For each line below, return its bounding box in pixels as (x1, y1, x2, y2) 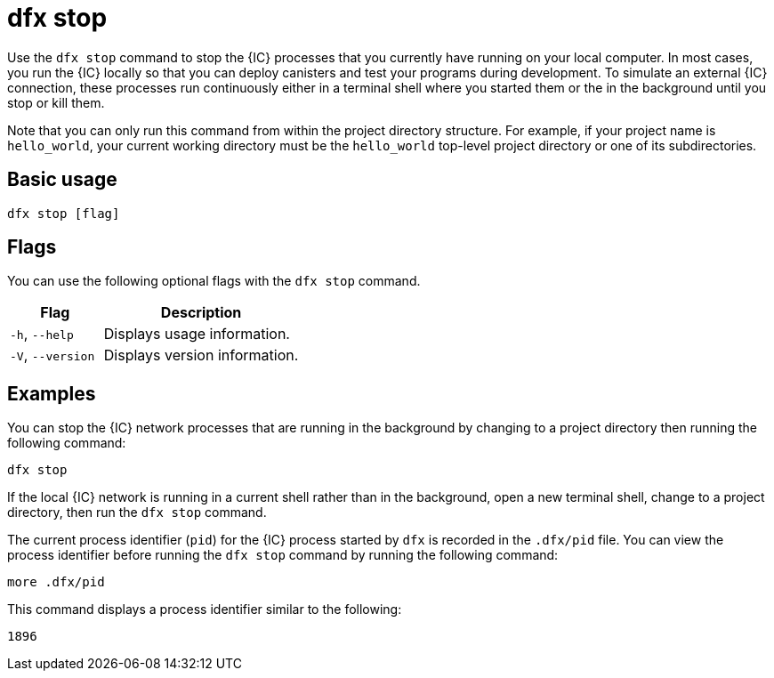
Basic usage (7, 168, 117, 191)
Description (160, 303, 242, 322)
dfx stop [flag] (7, 206, 120, 221)
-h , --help (10, 325, 74, 343)
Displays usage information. (103, 325, 290, 343)
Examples (7, 382, 96, 405)
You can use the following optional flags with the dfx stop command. (7, 273, 421, 289)
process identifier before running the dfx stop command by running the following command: (7, 547, 559, 563)
